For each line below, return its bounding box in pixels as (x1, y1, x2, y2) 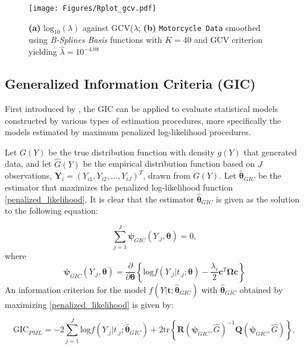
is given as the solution (216, 192, 300, 205)
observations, (5, 169, 52, 182)
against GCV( (82, 21, 134, 33)
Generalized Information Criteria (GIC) (5, 74, 256, 93)
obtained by (239, 283, 283, 295)
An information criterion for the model (5, 283, 146, 295)
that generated (243, 145, 297, 158)
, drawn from (143, 169, 190, 182)
